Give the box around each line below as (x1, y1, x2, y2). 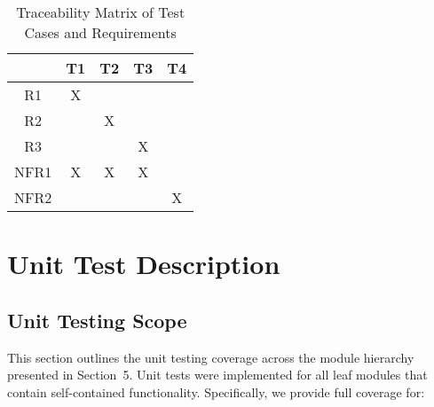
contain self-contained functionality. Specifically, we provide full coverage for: (7, 382, 425, 401)
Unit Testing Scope (7, 306, 187, 333)
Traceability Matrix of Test (16, 2, 185, 22)
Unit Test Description (7, 246, 280, 282)
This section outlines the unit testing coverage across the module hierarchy (7, 348, 414, 366)
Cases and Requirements (24, 22, 177, 43)
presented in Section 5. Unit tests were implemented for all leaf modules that (7, 365, 428, 384)
